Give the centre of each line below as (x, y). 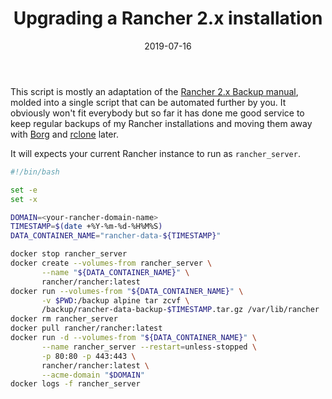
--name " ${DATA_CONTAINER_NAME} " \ (115, 272)
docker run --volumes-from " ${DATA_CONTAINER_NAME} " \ (127, 291)
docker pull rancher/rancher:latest (86, 328)
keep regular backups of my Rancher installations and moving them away (161, 123)
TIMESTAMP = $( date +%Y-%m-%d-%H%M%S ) (86, 227)
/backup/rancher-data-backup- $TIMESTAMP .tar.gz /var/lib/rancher (180, 310)
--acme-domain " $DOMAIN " (93, 375)
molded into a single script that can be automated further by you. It (148, 102)
